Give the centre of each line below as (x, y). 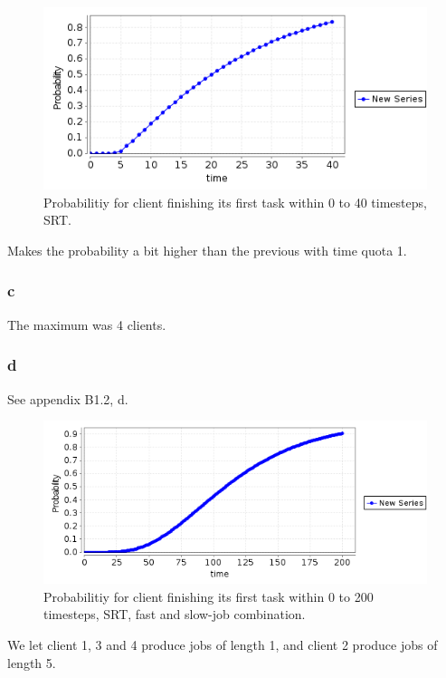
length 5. (32, 662)
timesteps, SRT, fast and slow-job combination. (175, 614)
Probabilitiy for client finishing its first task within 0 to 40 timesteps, (235, 202)
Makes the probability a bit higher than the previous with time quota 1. (207, 250)
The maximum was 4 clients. (87, 324)
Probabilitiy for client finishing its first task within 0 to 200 (209, 596)
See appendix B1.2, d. (68, 398)
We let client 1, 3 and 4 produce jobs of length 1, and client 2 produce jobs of (223, 645)
